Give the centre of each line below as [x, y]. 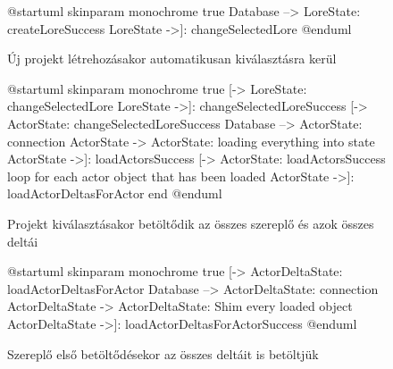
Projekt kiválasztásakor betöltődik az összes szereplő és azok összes [191, 223]
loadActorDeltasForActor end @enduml [115, 193]
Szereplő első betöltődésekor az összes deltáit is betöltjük [163, 353]
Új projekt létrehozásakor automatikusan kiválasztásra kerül [172, 59]
